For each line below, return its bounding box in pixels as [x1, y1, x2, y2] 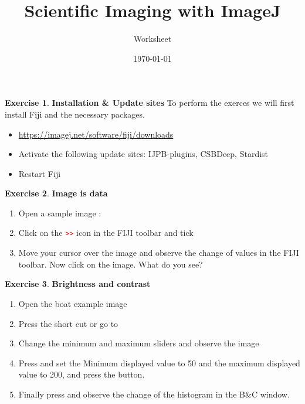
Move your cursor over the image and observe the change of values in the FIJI [18, 246, 299, 259]
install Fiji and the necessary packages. [5, 108, 145, 120]
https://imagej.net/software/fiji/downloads [18, 128, 174, 140]
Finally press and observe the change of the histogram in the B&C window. [18, 388, 290, 400]
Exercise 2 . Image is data [5, 187, 108, 199]
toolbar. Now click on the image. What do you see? [18, 258, 203, 270]
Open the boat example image [18, 297, 127, 309]
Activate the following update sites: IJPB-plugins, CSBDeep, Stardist [18, 148, 269, 160]
